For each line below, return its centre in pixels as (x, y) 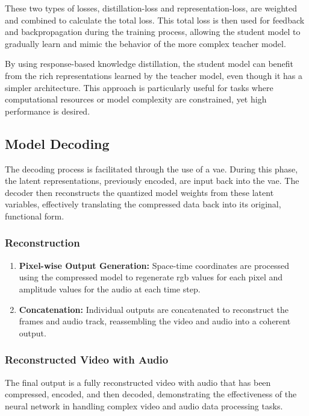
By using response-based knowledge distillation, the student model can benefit (149, 64)
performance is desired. (48, 111)
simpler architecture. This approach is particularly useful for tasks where (139, 87)
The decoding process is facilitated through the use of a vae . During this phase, (151, 169)
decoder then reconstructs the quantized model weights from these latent (139, 192)
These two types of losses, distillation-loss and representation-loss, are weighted (151, 8)
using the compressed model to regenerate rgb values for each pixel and (151, 277)
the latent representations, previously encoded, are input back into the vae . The (152, 181)
